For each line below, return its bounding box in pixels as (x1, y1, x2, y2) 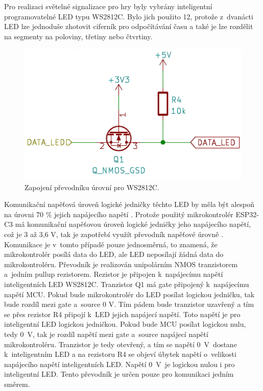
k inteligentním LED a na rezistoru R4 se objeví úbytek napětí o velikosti (4, 349, 236, 359)
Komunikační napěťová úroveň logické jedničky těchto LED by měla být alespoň (4, 199, 254, 210)
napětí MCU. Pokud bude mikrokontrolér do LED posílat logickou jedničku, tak (4, 289, 255, 299)
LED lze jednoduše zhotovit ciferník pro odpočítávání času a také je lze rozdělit (4, 21, 253, 32)
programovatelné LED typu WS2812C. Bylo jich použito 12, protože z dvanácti (4, 11, 253, 21)
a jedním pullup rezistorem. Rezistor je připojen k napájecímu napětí (4, 269, 223, 279)
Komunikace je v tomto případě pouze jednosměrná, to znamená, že (4, 239, 218, 249)
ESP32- (235, 208, 259, 219)
